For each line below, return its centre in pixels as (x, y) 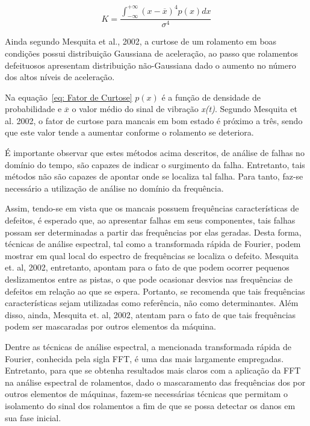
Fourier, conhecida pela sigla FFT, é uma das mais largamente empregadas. (144, 358)
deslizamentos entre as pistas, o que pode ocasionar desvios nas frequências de (149, 279)
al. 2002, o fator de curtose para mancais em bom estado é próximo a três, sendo (154, 120)
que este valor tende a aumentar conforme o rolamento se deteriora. (129, 132)
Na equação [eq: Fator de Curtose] (69, 97)
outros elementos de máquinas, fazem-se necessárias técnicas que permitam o (147, 394)
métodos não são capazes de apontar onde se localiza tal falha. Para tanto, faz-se (154, 176)
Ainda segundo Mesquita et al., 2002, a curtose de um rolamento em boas (141, 41)
